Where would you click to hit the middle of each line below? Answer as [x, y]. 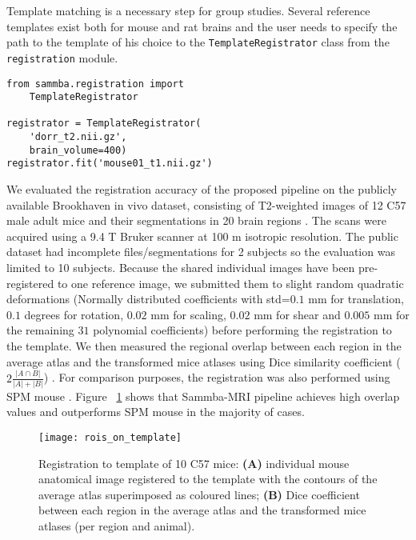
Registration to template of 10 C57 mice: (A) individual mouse [194, 463]
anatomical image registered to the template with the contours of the [208, 479]
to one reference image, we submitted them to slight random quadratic [230, 283]
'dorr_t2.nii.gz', [78, 137]
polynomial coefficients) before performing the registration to [242, 330]
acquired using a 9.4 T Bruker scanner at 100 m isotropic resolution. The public [202, 236]
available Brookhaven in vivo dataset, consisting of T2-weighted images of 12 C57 [206, 204]
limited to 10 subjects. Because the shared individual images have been [181, 268]
